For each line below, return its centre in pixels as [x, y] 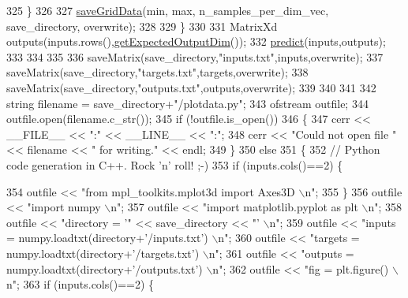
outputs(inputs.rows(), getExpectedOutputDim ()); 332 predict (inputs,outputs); [196, 41]
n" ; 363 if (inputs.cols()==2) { [80, 284]
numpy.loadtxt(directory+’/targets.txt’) [103, 253]
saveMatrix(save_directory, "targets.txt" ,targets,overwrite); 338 [157, 72]
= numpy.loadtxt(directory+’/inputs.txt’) [107, 238]
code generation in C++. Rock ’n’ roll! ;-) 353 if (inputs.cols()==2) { [175, 164]
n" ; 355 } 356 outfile [354, 191]
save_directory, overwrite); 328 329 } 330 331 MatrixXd [142, 26]
